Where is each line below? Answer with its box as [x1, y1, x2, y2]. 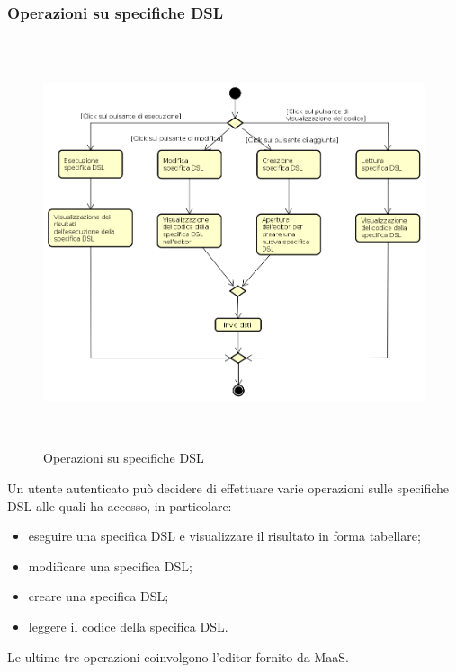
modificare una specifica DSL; [28, 556, 192, 575]
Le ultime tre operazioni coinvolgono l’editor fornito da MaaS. [7, 647, 349, 666]
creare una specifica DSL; [28, 587, 169, 606]
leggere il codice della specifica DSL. [28, 616, 228, 635]
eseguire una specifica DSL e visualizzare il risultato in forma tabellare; [28, 526, 421, 545]
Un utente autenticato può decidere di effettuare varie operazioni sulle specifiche [7, 478, 450, 497]
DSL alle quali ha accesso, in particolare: [7, 496, 232, 515]
